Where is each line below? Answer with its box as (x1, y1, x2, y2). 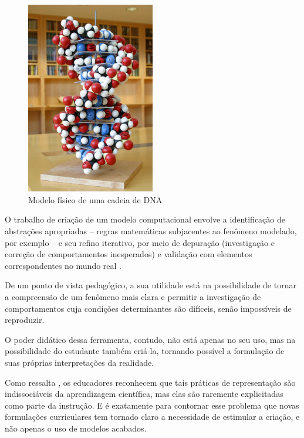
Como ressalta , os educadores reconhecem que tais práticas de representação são (5, 376, 296, 388)
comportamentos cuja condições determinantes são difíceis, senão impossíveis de (5, 302, 292, 314)
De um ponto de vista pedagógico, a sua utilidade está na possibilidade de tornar (5, 279, 296, 291)
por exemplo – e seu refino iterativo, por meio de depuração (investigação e (5, 236, 275, 248)
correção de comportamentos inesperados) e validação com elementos (5, 248, 252, 260)
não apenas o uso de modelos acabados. (5, 422, 147, 434)
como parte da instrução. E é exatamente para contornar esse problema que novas (5, 399, 299, 411)
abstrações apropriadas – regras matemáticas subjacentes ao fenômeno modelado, (5, 225, 297, 237)
